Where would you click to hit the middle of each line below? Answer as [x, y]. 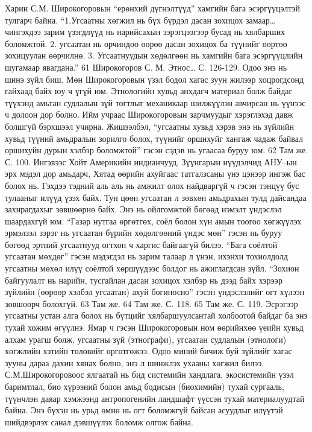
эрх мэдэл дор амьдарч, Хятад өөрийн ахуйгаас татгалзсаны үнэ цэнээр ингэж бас [155, 173]
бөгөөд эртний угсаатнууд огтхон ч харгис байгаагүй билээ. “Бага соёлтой [141, 244]
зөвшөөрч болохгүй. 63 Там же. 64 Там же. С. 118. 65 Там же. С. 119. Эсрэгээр [151, 303]
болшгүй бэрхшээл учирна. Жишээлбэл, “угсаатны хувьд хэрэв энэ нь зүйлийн [150, 126]
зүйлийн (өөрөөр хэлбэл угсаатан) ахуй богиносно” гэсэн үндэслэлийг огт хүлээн [155, 292]
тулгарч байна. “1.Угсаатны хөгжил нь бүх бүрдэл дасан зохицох [124, 20]
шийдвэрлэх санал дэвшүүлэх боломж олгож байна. [99, 421]
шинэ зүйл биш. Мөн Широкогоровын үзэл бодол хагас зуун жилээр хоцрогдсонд [154, 79]
